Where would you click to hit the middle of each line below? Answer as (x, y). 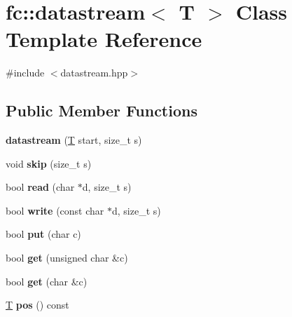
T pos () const (37, 305)
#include (25, 73)
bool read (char (40, 187)
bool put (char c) (43, 234)
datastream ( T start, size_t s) (74, 140)
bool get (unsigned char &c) (67, 258)
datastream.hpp (94, 73)
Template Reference (104, 39)
